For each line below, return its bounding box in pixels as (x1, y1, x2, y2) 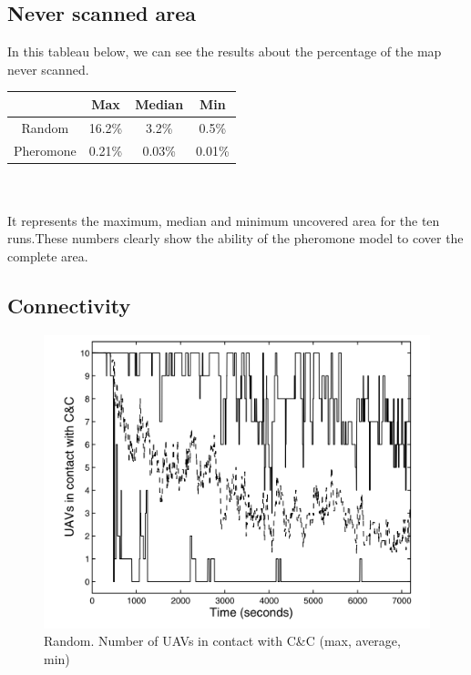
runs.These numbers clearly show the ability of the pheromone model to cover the (7, 229, 464, 248)
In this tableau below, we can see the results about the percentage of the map (7, 42, 442, 61)
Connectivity (7, 291, 131, 320)
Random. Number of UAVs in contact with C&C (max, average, (44, 631, 401, 650)
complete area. (7, 247, 88, 266)
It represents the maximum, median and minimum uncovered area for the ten (7, 210, 440, 230)
